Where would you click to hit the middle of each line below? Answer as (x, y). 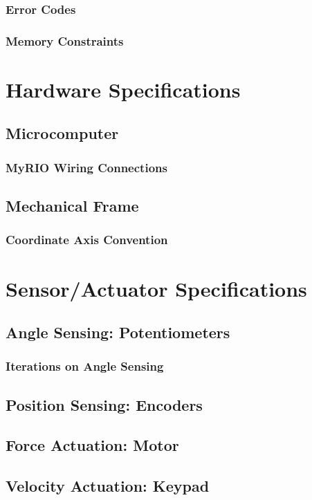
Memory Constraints (65, 40)
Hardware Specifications (123, 89)
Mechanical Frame (72, 206)
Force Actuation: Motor (92, 445)
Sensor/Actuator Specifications (156, 288)
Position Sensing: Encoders (104, 404)
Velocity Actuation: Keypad (108, 486)
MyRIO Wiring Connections (86, 167)
